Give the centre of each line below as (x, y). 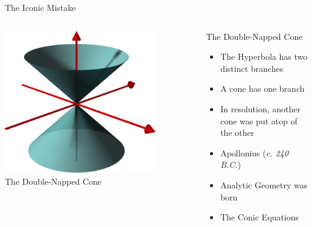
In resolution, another (260, 108)
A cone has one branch (263, 88)
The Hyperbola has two (264, 56)
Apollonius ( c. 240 (254, 152)
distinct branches (252, 68)
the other (237, 133)
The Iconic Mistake (40, 7)
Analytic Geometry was (264, 184)
